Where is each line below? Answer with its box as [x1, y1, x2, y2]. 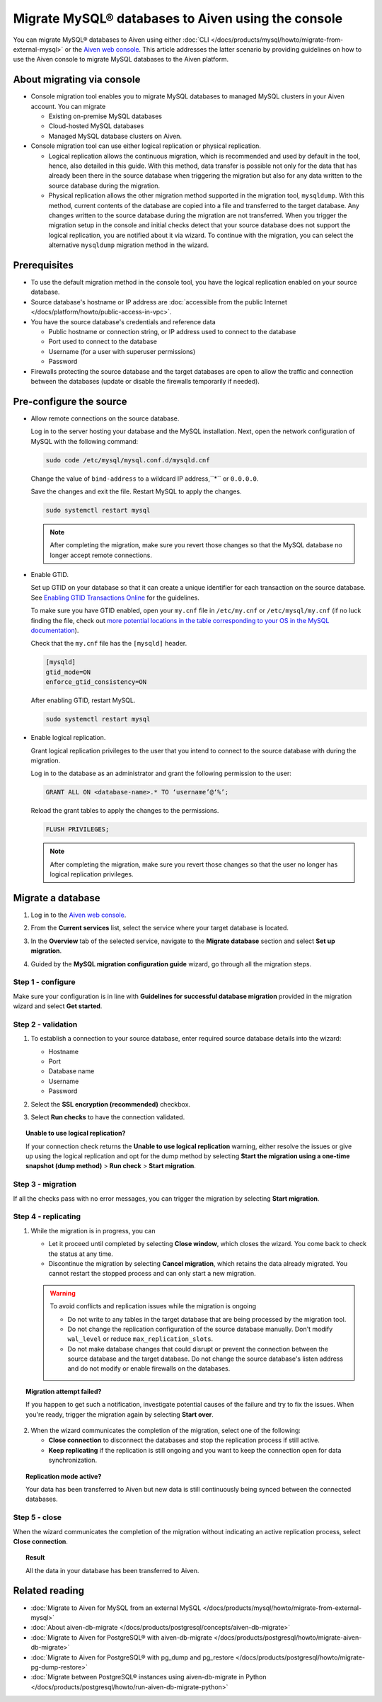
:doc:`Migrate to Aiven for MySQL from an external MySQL [30, 1604, 202, 1612]
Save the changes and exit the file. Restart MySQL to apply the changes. [30, 487, 242, 496]
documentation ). [30, 627, 79, 635]
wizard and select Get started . [13, 1002, 103, 1010]
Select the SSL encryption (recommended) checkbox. [30, 1100, 191, 1108]
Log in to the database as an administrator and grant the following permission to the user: [30, 769, 291, 778]
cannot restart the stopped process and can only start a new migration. [48, 1269, 256, 1278]
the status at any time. [48, 1250, 113, 1258]
